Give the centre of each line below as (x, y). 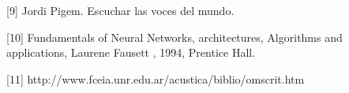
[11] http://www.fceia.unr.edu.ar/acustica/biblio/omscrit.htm (156, 78)
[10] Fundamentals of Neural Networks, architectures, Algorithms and (174, 37)
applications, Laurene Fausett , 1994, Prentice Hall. (131, 52)
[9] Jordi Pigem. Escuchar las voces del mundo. (120, 10)
